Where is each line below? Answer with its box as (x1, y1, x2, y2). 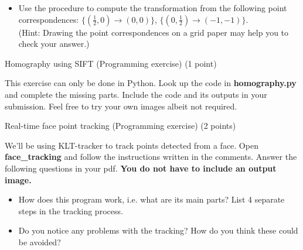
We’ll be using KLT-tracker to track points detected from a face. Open (5, 139, 258, 151)
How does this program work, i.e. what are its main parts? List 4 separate (18, 193, 285, 206)
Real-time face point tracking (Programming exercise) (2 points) (5, 119, 236, 132)
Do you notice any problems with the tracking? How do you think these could (18, 224, 298, 237)
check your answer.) (18, 37, 90, 50)
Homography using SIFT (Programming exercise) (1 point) (5, 57, 217, 69)
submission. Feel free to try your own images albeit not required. (5, 100, 237, 112)
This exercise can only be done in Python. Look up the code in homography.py (5, 77, 297, 89)
